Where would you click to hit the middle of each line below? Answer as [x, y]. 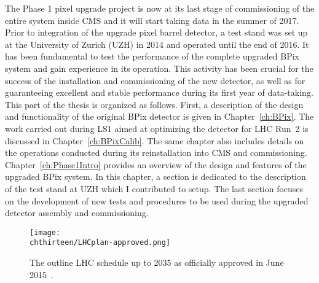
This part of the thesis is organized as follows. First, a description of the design [154, 104]
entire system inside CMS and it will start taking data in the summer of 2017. [152, 20]
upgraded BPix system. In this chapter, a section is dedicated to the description [156, 176]
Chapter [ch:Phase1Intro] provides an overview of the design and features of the [156, 164]
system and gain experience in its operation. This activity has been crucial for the [159, 68]
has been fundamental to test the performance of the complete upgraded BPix [152, 56]
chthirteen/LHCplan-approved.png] [100, 243]
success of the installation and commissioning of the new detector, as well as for [155, 80]
